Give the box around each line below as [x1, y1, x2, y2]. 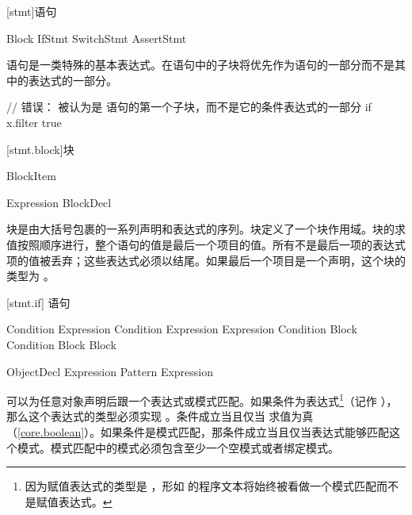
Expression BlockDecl [6, 194, 112, 210]
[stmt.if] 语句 [6, 294, 71, 310]
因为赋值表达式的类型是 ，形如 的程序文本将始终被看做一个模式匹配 [25, 478, 377, 494]
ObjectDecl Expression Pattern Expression [6, 363, 214, 379]
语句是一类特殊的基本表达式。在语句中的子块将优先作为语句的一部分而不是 [6, 56, 395, 73]
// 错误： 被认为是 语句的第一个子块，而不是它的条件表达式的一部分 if [6, 98, 372, 115]
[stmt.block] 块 [6, 140, 74, 157]
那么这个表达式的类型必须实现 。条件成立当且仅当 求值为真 [6, 408, 314, 425]
